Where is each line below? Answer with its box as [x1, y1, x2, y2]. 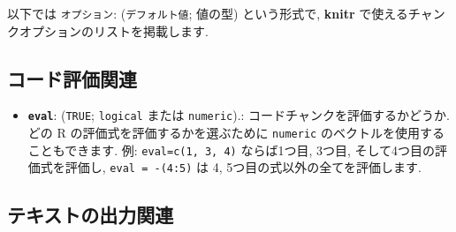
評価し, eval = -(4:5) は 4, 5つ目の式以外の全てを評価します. [65, 158, 422, 176]
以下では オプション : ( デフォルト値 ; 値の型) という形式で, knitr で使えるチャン [7, 4, 445, 22]
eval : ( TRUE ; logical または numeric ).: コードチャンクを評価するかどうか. [27, 106, 450, 124]
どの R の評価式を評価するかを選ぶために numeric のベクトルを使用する [27, 123, 445, 142]
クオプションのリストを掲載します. [7, 21, 209, 40]
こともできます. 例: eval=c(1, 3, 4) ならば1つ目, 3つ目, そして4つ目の [27, 140, 436, 159]
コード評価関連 [7, 64, 137, 92]
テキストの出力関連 [7, 201, 174, 228]
